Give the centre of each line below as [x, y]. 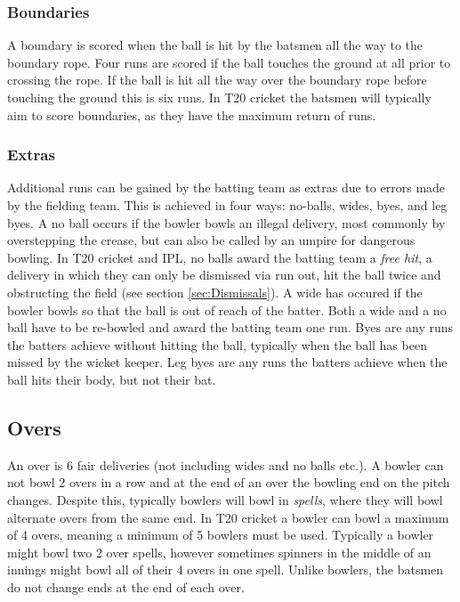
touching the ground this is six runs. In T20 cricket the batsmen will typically [219, 97]
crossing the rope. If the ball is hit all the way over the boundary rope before [217, 80]
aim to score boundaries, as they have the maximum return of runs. [192, 114]
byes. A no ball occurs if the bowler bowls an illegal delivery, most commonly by [226, 222]
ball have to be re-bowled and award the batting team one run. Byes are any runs [230, 327]
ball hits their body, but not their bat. [112, 379]
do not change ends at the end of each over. [126, 586]
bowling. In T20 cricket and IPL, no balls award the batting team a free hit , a [220, 257]
